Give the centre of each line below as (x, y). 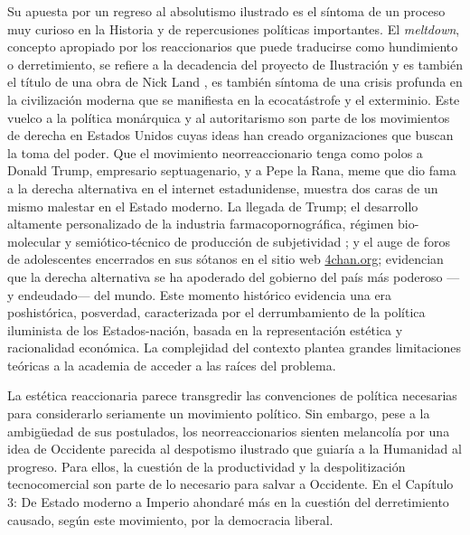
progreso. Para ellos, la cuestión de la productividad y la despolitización (207, 466)
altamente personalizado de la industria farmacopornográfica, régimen (201, 224)
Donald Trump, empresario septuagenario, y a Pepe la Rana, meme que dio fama (232, 170)
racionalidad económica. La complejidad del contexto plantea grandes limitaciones (235, 347)
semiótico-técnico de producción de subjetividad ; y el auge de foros (263, 241)
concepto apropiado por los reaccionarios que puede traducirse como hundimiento (233, 47)
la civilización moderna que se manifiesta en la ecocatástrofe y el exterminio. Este (234, 99)
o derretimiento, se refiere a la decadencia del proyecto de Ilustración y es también (235, 64)
